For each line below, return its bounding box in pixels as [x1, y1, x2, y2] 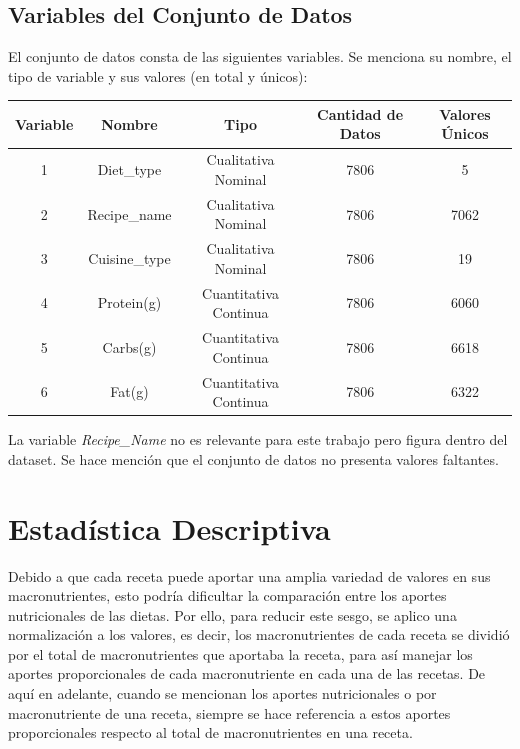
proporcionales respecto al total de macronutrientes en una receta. [8, 722, 413, 743]
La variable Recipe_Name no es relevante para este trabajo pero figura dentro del [8, 429, 508, 450]
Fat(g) [110, 381, 149, 402]
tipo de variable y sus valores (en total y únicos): [8, 65, 308, 86]
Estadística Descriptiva [8, 507, 331, 548]
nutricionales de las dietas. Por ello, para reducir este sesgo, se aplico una [8, 604, 457, 625]
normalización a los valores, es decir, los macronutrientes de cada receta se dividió [8, 624, 510, 645]
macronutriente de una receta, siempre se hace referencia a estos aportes [8, 702, 451, 723]
